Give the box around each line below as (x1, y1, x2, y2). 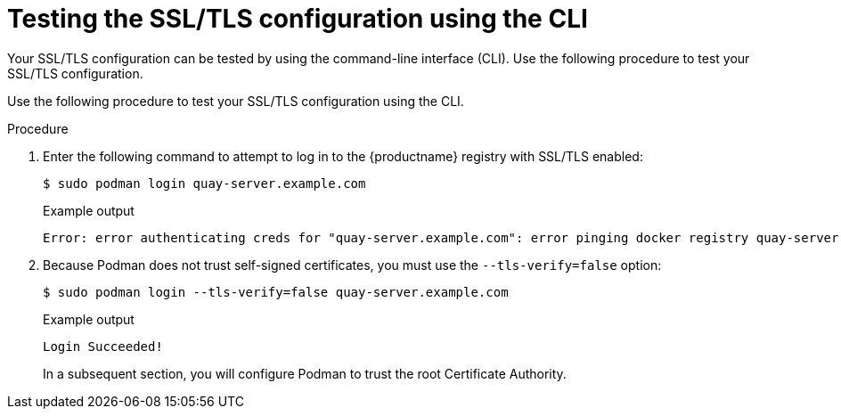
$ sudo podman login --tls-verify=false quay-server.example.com (43, 284, 509, 299)
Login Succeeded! (43, 339, 163, 354)
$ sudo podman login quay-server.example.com (43, 175, 366, 191)
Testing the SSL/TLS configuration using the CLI (7, 4, 588, 34)
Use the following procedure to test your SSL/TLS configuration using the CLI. (7, 93, 464, 109)
